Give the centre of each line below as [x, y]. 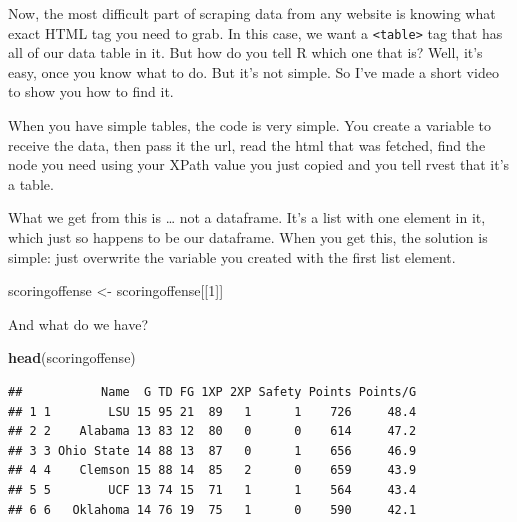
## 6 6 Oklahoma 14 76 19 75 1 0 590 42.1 [212, 509]
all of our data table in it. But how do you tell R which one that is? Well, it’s [245, 52]
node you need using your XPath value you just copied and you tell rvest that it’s [259, 164]
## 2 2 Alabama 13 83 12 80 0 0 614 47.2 [212, 431]
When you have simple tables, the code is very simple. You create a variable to [249, 125]
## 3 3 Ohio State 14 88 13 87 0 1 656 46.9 [212, 450]
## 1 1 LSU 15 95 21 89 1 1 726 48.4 [212, 411]
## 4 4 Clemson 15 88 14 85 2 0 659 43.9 [212, 470]
